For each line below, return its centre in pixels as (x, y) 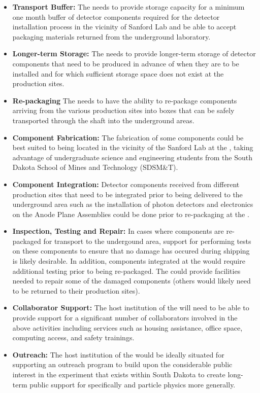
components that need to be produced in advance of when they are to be (126, 63)
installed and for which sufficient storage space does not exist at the (118, 73)
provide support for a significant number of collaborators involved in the (125, 318)
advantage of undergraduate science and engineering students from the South (132, 157)
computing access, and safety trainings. (73, 337)
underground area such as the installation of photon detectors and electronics (133, 204)
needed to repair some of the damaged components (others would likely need (132, 281)
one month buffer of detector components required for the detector (116, 16)
